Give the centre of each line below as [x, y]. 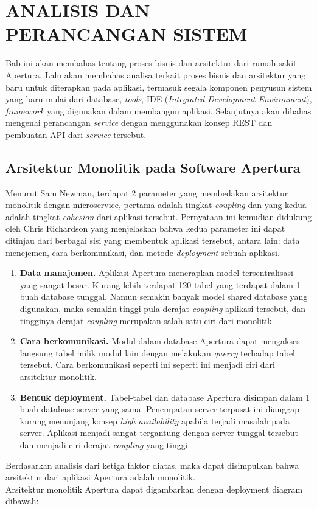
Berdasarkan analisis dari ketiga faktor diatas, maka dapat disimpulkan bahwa [152, 465]
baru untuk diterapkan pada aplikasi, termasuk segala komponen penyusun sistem [159, 87]
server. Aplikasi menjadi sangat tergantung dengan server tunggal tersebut [159, 433]
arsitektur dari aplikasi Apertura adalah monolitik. [100, 477]
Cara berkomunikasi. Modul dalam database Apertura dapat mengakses [160, 341]
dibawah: [22, 501]
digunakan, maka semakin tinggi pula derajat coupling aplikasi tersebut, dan [163, 309]
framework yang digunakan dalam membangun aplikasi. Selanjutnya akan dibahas [158, 110]
